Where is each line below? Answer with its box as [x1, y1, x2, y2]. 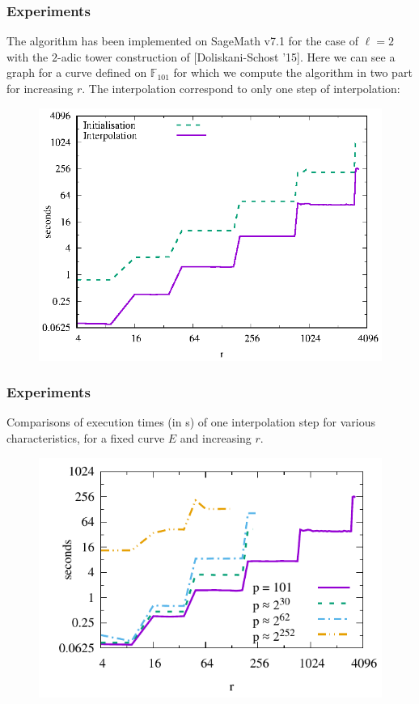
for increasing [6, 80, 74, 96]
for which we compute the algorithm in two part [173, 64, 413, 81]
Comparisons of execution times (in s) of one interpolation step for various [6, 413, 376, 430]
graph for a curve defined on [6, 64, 147, 81]
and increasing [180, 429, 252, 446]
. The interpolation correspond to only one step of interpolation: [82, 80, 400, 96]
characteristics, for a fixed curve [6, 429, 165, 446]
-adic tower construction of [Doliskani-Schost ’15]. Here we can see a [57, 48, 396, 65]
